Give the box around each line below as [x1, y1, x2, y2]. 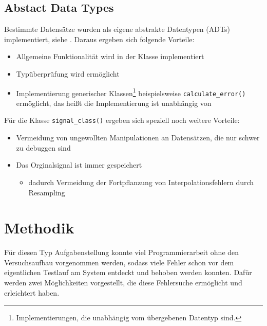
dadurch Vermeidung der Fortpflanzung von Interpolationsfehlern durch [28, 176, 254, 187]
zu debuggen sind [16, 142, 71, 153]
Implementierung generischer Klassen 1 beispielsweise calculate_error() [16, 86, 246, 98]
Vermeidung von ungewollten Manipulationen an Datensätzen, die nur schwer [16, 132, 260, 143]
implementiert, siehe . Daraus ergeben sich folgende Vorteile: [4, 33, 195, 44]
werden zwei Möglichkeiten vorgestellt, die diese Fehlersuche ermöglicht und [4, 277, 242, 288]
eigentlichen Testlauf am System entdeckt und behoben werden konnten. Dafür [4, 267, 252, 278]
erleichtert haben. [4, 287, 60, 298]
